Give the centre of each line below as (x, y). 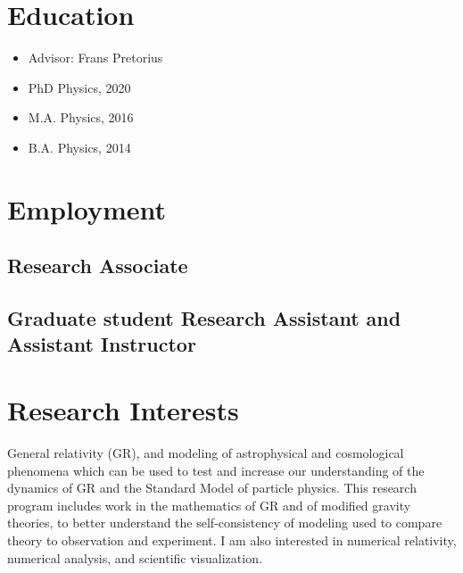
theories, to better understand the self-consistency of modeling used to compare (225, 523)
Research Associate (98, 266)
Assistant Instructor (102, 344)
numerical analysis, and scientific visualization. (135, 557)
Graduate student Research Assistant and (204, 318)
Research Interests (123, 410)
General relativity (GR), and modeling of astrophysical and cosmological (206, 452)
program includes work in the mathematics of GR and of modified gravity (209, 505)
